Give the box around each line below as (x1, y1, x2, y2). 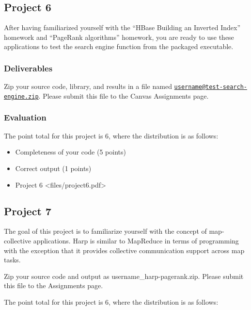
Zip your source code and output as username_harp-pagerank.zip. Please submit (4, 271, 244, 281)
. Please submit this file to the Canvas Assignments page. (38, 90, 209, 101)
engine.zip (4, 93, 39, 100)
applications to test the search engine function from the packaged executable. (4, 41, 234, 52)
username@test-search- (174, 84, 247, 91)
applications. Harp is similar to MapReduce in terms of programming (33, 235, 239, 245)
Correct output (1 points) (15, 163, 92, 173)
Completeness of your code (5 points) (15, 147, 126, 157)
